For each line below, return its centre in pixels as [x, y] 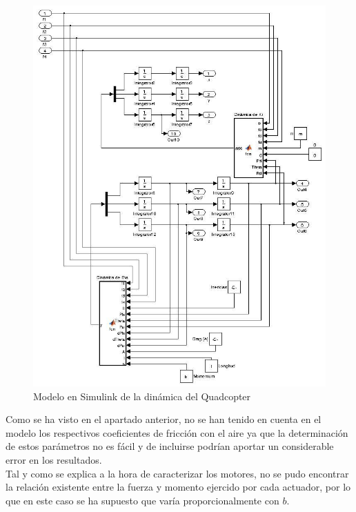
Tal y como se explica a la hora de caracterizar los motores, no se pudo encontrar [177, 473]
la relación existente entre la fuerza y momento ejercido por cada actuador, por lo [178, 487]
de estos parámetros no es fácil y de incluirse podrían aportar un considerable [170, 446]
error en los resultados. [54, 460]
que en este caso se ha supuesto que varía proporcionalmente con [142, 500]
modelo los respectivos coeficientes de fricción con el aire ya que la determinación [177, 432]
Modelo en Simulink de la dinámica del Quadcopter [142, 396]
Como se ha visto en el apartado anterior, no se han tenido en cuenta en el [164, 419]
